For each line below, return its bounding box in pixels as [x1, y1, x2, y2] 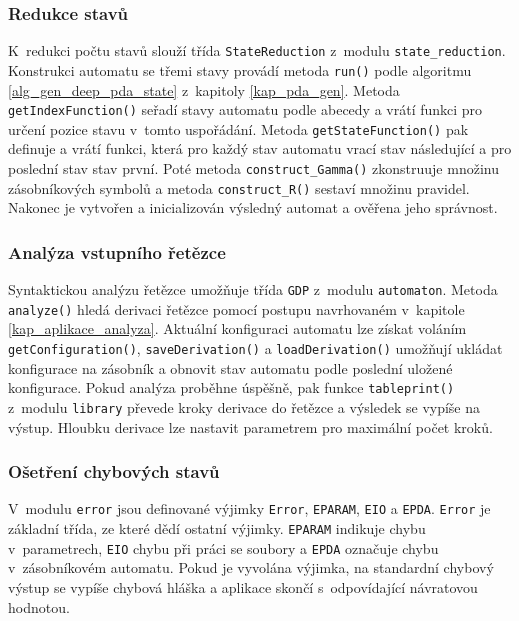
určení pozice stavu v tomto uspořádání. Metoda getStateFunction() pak [8, 118, 469, 139]
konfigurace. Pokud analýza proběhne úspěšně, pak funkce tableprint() [8, 377, 455, 398]
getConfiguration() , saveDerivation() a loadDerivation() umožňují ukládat [8, 338, 503, 359]
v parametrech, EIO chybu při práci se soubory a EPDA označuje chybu [8, 537, 439, 558]
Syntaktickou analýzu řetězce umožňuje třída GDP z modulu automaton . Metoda [8, 279, 498, 300]
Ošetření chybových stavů [8, 459, 220, 484]
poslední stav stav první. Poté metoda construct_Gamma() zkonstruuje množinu [8, 158, 499, 179]
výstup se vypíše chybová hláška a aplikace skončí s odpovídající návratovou [8, 577, 478, 597]
